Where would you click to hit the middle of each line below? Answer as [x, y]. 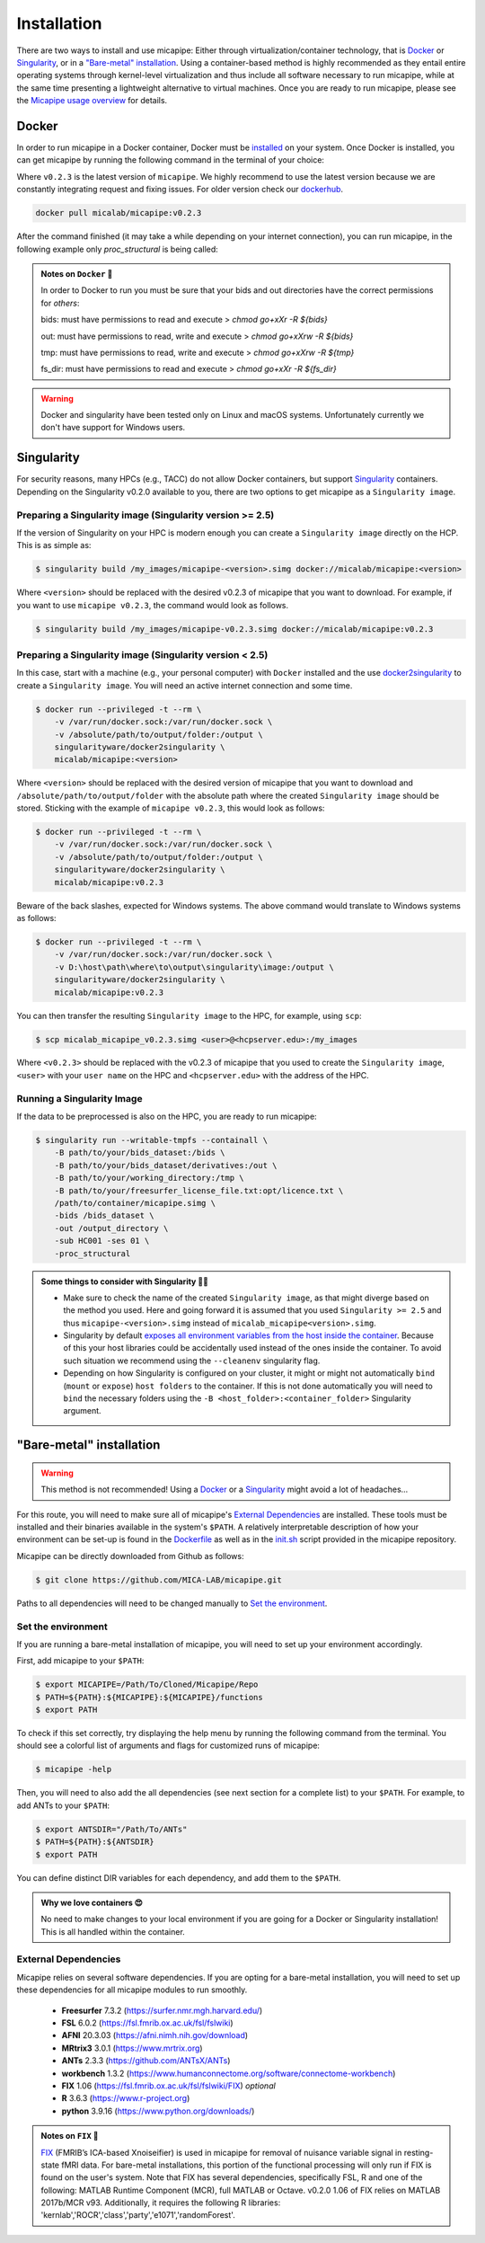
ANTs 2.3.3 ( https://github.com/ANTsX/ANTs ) [146, 2061]
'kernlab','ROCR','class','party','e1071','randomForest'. [138, 2215]
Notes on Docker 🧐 [77, 273]
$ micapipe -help [74, 1769]
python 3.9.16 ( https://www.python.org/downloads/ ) [158, 2111]
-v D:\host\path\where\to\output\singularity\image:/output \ [194, 967]
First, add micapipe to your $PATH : [80, 1661]
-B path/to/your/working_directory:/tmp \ [149, 1178]
